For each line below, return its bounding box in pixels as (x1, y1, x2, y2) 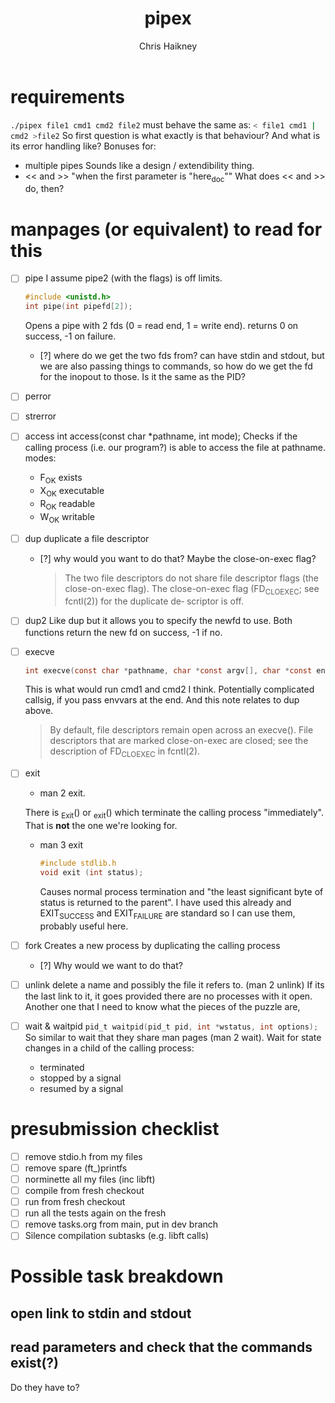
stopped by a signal (39, 1072, 122, 1084)
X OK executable (39, 485, 105, 499)
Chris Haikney (139, 40, 197, 52)
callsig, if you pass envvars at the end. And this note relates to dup (24, 694, 300, 706)
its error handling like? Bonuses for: (10, 140, 157, 152)
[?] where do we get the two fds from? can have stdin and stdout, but (39, 350, 325, 362)
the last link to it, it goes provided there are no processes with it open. (24, 990, 313, 1002)
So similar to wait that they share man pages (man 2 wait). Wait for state (24, 1031, 322, 1043)
